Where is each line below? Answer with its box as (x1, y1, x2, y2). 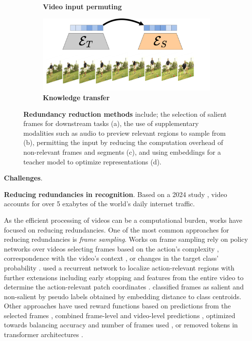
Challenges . (4, 173, 43, 183)
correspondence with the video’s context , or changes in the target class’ (4, 253, 219, 263)
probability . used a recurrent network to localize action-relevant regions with (4, 262, 234, 272)
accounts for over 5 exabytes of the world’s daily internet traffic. (4, 198, 195, 209)
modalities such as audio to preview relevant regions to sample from (23, 127, 226, 138)
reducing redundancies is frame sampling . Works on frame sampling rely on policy (4, 234, 248, 244)
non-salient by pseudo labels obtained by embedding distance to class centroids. (4, 291, 241, 301)
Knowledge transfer (43, 92, 110, 102)
